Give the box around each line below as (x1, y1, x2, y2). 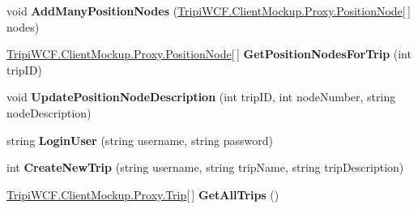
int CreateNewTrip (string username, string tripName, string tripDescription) (6, 159, 404, 176)
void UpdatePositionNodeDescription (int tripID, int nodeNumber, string (6, 88, 396, 105)
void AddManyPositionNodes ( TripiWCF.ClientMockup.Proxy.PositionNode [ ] (6, 2, 411, 19)
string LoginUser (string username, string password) (6, 131, 273, 148)
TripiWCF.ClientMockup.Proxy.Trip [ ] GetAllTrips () (6, 186, 279, 203)
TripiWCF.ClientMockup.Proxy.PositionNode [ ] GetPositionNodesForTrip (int (6, 45, 412, 62)
